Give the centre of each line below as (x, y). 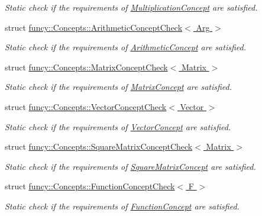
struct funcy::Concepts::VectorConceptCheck (86, 106)
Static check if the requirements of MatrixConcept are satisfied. (119, 87)
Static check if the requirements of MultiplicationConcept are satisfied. (131, 7)
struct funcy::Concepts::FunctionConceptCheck (90, 186)
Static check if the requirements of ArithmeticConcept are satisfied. (125, 47)
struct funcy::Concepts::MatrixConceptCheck (86, 67)
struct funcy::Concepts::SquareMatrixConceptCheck (99, 146)
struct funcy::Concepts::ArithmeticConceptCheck (94, 27)
